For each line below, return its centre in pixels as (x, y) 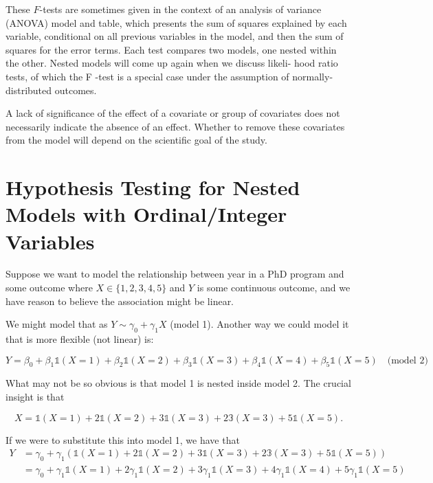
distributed (29, 90)
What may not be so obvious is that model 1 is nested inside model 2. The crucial (178, 383)
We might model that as (57, 324)
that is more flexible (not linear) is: (80, 339)
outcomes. (76, 90)
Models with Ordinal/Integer (146, 214)
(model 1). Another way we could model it (259, 324)
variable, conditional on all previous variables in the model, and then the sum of (175, 36)
